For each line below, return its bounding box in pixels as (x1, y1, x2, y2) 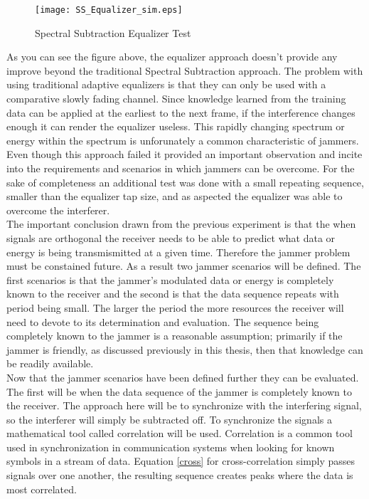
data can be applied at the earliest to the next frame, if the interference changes (6, 105, 355, 120)
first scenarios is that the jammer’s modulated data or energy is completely (6, 272, 334, 287)
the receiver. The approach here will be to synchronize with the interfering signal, (6, 398, 362, 413)
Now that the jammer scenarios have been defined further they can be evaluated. (6, 369, 359, 384)
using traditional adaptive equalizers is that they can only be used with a (6, 77, 326, 92)
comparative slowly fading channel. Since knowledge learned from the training (6, 91, 346, 106)
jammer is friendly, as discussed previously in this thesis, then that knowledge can (6, 342, 363, 357)
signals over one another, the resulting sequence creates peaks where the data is (6, 468, 353, 483)
